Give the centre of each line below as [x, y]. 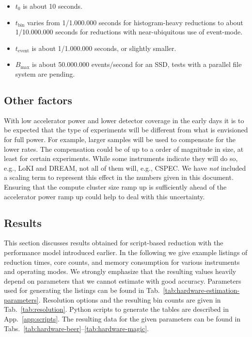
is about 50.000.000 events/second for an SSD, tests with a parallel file [137, 64]
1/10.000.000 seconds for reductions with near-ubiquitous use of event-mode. [129, 32]
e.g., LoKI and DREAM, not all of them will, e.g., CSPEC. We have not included [125, 168]
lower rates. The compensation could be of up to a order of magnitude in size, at [124, 149]
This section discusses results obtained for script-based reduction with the [114, 243]
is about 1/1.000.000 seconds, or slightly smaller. [104, 48]
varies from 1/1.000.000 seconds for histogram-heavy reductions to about [135, 22]
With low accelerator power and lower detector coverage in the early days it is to [124, 120]
